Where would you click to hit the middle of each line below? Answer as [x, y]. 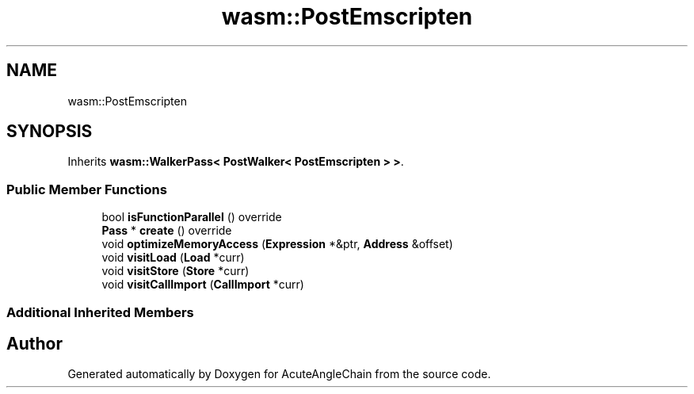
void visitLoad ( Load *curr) [173, 258]
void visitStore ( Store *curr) [175, 271]
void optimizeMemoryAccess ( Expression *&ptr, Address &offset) [277, 244]
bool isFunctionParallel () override [192, 217]
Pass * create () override [167, 231]
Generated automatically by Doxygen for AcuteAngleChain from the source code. [279, 374]
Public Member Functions [87, 189]
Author [34, 343]
